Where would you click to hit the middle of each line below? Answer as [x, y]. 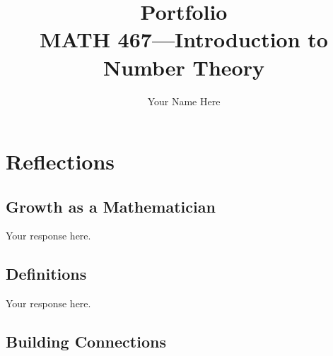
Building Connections [86, 342]
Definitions [46, 274]
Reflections [60, 161]
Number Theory [184, 67]
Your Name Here [184, 101]
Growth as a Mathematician [111, 206]
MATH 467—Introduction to [184, 39]
